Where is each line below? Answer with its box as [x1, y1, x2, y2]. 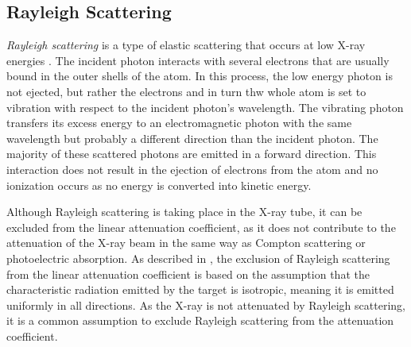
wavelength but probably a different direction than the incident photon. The [6, 129, 378, 146]
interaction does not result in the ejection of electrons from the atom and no [6, 160, 378, 177]
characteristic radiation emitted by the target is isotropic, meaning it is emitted [6, 281, 394, 298]
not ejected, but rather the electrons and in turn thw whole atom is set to [6, 83, 366, 99]
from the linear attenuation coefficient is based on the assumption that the [6, 265, 370, 282]
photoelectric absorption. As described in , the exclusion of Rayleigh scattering [6, 249, 390, 266]
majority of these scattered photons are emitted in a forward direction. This [6, 145, 377, 162]
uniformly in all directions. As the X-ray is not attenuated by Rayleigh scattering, [6, 296, 405, 313]
